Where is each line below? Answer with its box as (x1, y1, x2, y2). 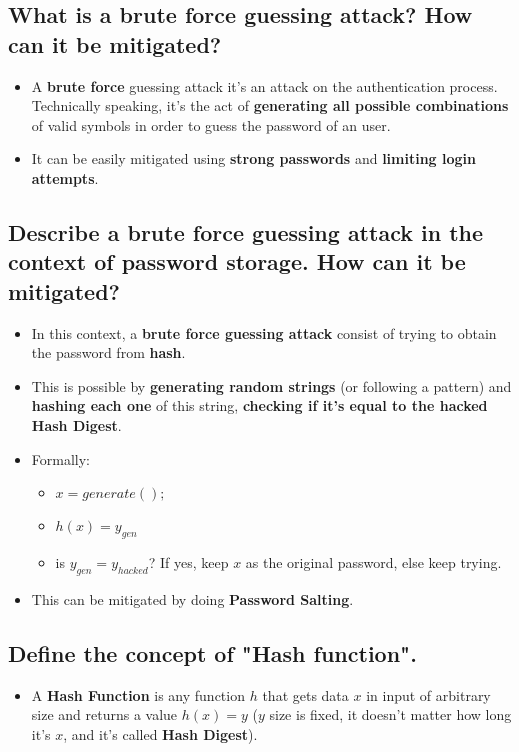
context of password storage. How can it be (8, 246, 466, 277)
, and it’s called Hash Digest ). (63, 723, 258, 744)
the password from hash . (31, 342, 186, 363)
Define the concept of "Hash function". (8, 637, 417, 668)
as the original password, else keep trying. (245, 551, 502, 572)
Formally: (31, 448, 90, 469)
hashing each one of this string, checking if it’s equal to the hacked (31, 395, 488, 416)
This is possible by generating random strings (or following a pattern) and (31, 375, 512, 396)
